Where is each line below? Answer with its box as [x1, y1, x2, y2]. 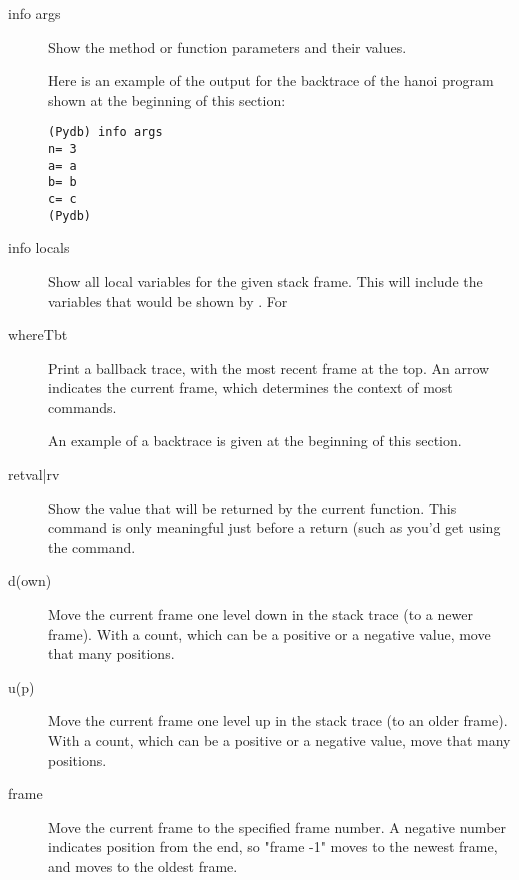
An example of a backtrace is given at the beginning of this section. [48, 430, 462, 451]
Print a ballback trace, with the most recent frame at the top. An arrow [48, 357, 490, 378]
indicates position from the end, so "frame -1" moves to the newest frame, [48, 836, 498, 857]
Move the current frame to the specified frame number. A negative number [48, 816, 507, 837]
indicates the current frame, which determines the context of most [48, 377, 453, 398]
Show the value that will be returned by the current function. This [48, 497, 457, 518]
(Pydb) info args [48, 125, 163, 140]
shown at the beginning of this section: [48, 89, 286, 110]
